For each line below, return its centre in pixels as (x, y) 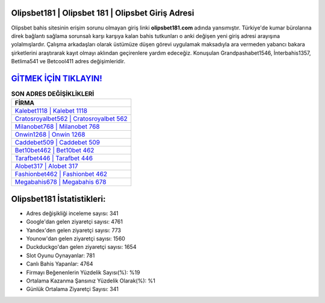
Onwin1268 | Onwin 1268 (50, 134)
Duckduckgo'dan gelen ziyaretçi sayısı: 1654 (81, 247)
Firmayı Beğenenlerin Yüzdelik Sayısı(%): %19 (83, 272)
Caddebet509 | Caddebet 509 (57, 143)
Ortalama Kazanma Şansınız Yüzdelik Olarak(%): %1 (91, 281)
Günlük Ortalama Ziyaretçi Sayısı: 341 (72, 289)
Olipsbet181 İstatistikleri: (58, 199)
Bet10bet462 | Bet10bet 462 (54, 151)
